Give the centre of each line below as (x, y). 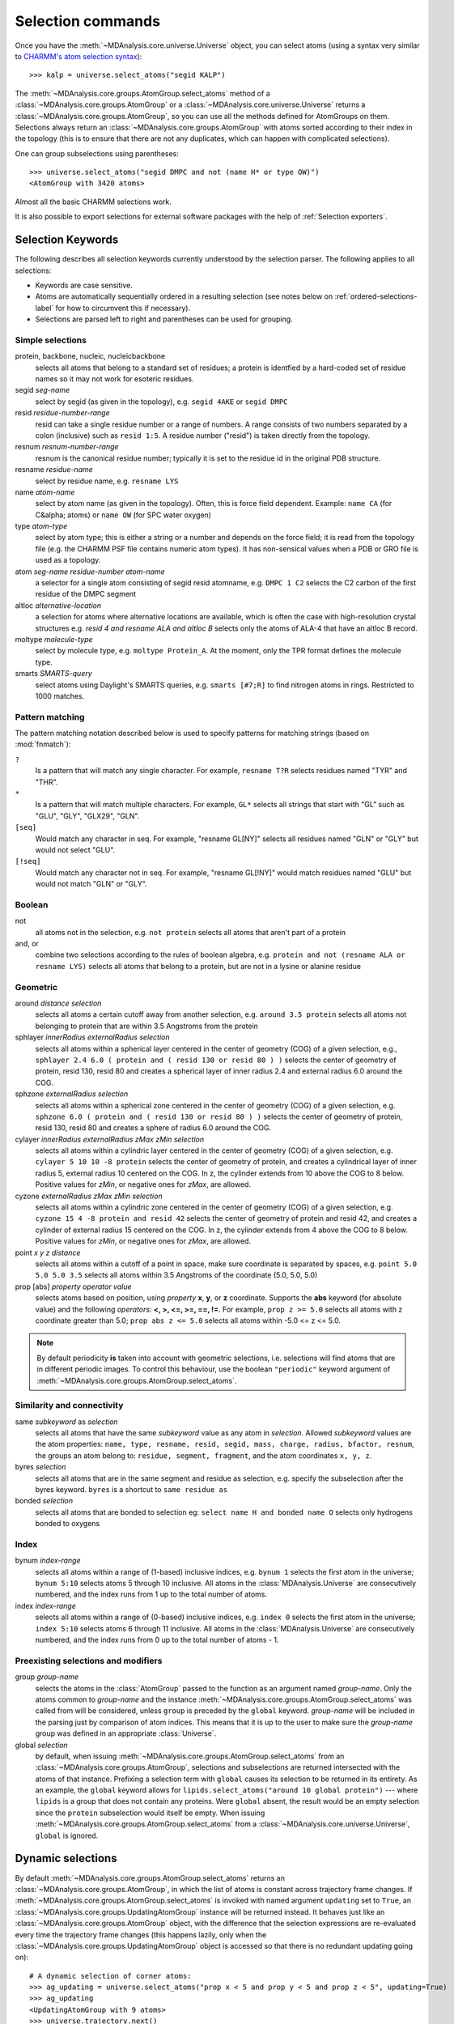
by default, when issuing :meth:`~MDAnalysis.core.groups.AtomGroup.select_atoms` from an (190, 1756)
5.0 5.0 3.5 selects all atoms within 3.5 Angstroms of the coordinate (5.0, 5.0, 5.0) (176, 1275)
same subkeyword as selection (66, 1422)
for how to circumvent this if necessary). (123, 308)
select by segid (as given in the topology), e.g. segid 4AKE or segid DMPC (161, 402)
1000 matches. (60, 695)
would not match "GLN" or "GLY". (91, 884)
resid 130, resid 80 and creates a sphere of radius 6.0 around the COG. (153, 1128)
